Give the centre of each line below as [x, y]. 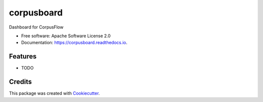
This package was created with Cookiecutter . [54, 93]
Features [23, 56]
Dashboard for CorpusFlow [36, 27]
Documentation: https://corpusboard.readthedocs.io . [74, 43]
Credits [20, 82]
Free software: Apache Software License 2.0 [66, 36]
